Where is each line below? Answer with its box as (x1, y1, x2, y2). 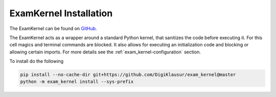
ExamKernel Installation (9, 8, 113, 19)
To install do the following (9, 58, 64, 64)
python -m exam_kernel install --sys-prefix (20, 79, 134, 85)
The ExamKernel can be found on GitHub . (9, 25, 97, 31)
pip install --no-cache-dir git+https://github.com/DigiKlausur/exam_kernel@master (20, 72, 236, 78)
